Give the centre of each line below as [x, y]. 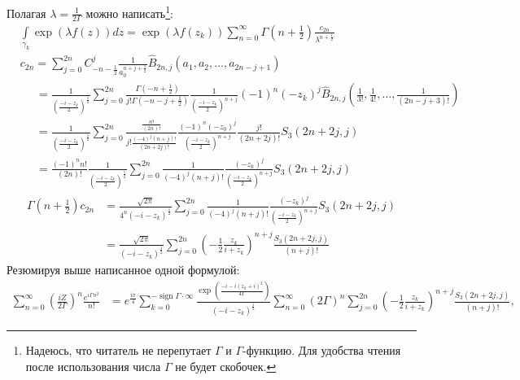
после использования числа [93, 366]
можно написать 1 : [129, 12]
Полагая [26, 13]
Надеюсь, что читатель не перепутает [118, 350]
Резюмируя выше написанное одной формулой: [123, 270]
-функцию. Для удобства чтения [322, 350]
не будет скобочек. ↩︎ [226, 366]
